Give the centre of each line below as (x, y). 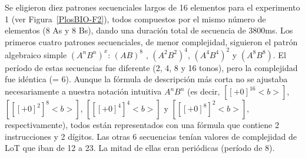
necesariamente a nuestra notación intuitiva (83, 91)
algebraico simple (36, 54)
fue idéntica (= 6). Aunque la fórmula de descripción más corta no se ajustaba (146, 79)
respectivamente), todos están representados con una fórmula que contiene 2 (142, 125)
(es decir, (204, 91)
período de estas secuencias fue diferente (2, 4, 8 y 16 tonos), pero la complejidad (151, 67)
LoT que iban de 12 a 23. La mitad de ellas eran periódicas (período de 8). (140, 148)
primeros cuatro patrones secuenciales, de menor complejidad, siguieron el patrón (151, 41)
